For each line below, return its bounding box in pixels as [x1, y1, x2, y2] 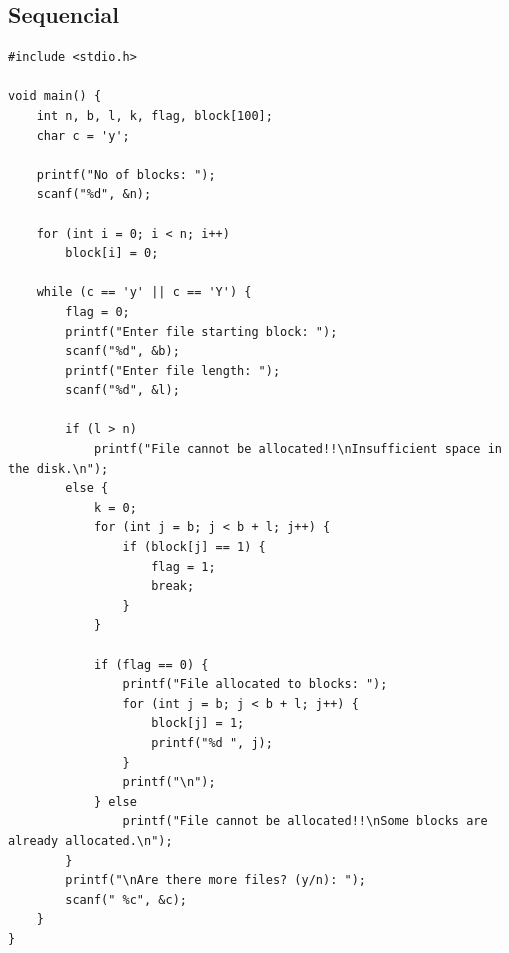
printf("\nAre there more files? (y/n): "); [65, 873, 366, 888]
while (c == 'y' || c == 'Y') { [36, 285, 252, 300]
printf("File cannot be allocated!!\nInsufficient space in [93, 442, 502, 457]
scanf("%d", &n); [36, 187, 152, 202]
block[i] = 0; [65, 246, 159, 261]
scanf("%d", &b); [65, 344, 180, 359]
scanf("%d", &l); [65, 383, 180, 398]
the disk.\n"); [8, 461, 109, 476]
